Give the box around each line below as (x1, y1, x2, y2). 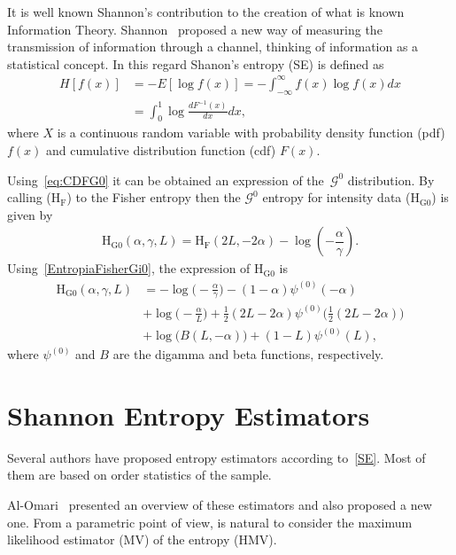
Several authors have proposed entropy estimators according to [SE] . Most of (7, 448, 426, 466)
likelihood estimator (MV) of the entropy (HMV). (7, 530, 277, 549)
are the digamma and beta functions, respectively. (112, 345, 384, 363)
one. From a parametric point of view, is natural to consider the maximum (7, 512, 413, 531)
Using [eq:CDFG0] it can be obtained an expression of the (7, 170, 324, 189)
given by (7, 205, 53, 223)
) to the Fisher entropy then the (66, 188, 241, 207)
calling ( (7, 188, 51, 207)
